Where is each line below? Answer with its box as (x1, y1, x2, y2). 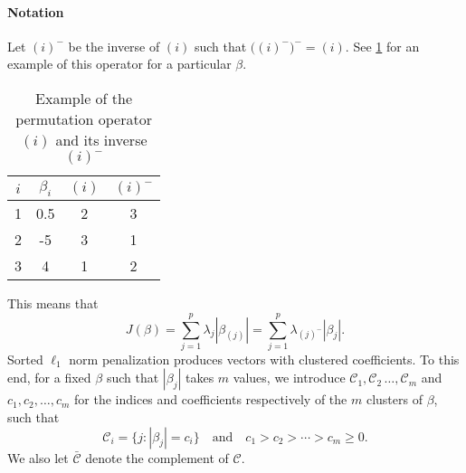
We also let (7, 448, 69, 467)
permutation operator (15, 108, 152, 129)
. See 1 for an (345, 36, 420, 55)
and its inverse (55, 128, 147, 150)
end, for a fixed (7, 368, 91, 387)
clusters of (366, 390, 423, 409)
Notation (7, 2, 64, 21)
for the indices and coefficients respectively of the (74, 390, 347, 409)
